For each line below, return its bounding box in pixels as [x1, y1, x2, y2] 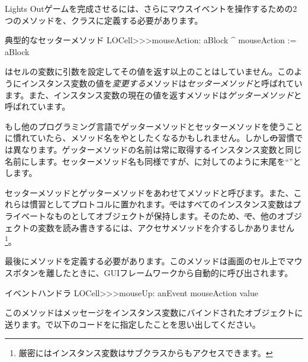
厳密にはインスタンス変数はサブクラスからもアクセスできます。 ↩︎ [18, 347, 273, 359]
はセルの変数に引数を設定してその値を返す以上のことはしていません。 [5, 65, 278, 78]
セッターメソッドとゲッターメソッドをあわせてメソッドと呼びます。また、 [5, 186, 294, 198]
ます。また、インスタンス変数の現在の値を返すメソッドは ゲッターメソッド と [5, 88, 302, 101]
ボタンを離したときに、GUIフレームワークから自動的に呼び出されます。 [12, 266, 293, 278]
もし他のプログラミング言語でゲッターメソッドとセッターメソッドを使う [5, 120, 286, 132]
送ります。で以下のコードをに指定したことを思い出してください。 [5, 318, 261, 330]
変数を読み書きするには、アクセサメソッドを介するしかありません [37, 221, 294, 233]
